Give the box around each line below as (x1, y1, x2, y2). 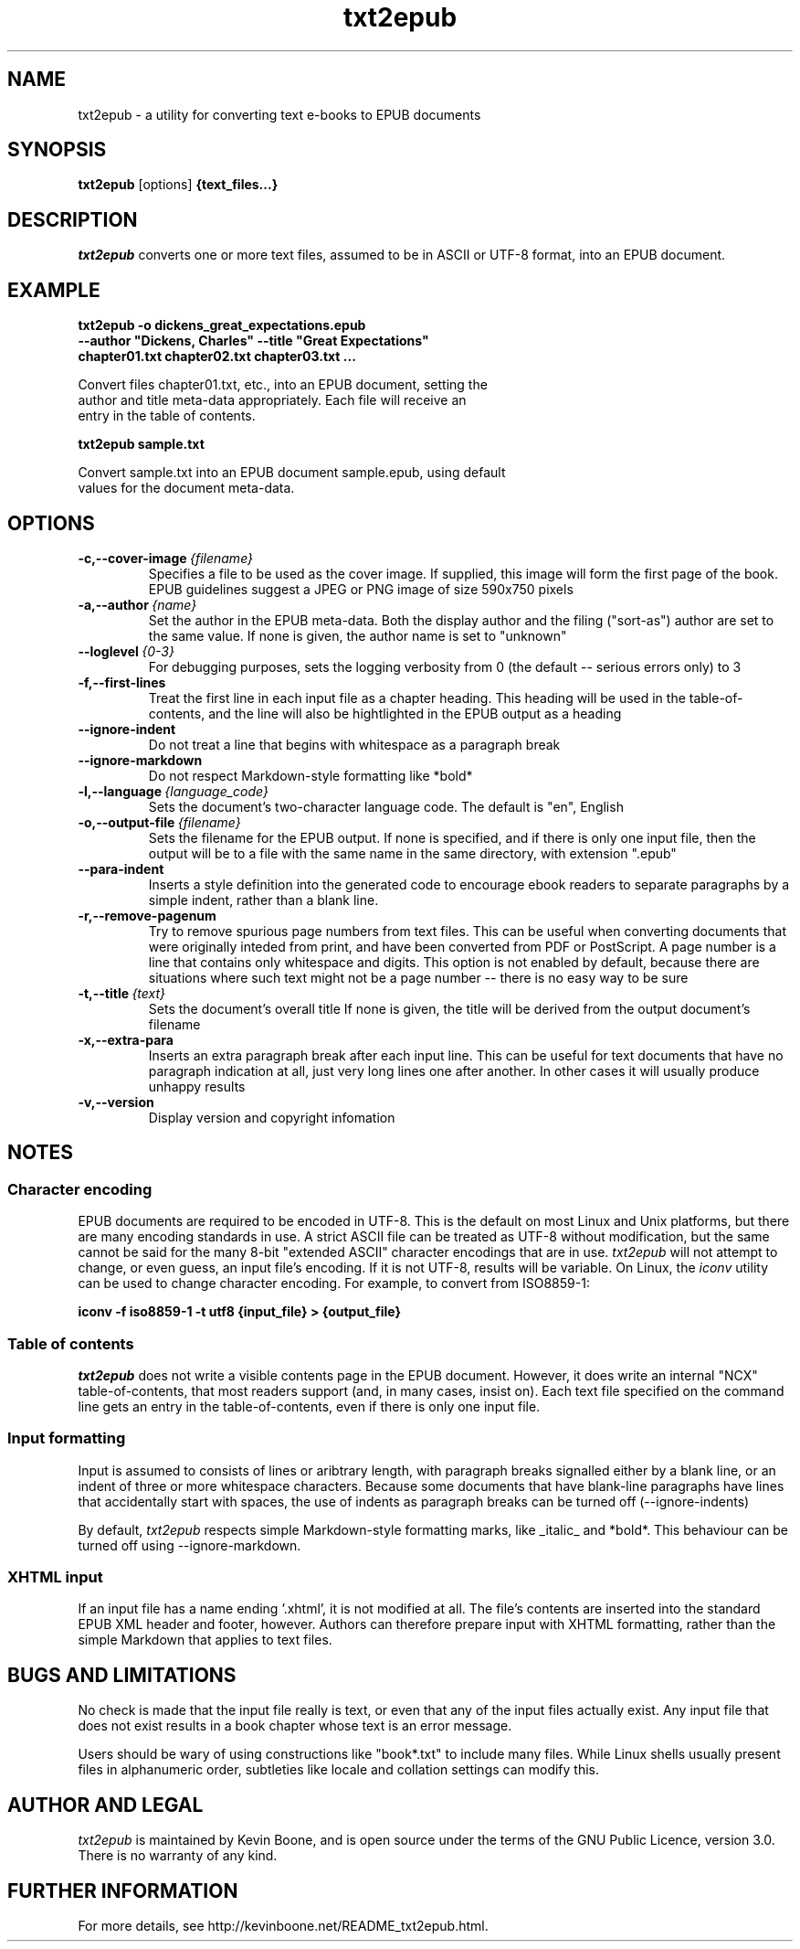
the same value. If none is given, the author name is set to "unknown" (148, 627, 567, 644)
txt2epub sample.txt (78, 436, 205, 453)
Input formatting (7, 1429, 126, 1448)
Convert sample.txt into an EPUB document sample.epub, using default (78, 464, 506, 481)
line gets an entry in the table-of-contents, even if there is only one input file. (78, 1398, 541, 1414)
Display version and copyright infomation (148, 1109, 395, 1125)
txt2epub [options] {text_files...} (78, 176, 279, 193)
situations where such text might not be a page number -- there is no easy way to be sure (148, 969, 689, 985)
